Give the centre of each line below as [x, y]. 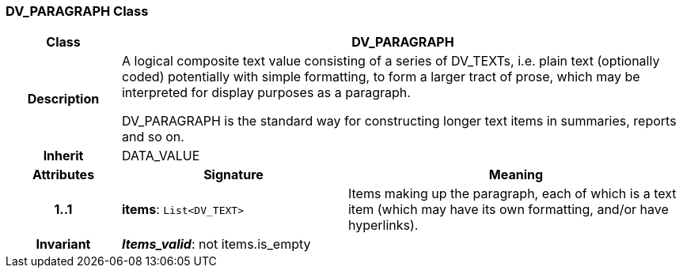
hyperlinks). [383, 225]
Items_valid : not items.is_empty [216, 244]
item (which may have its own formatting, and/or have [508, 210]
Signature [233, 175]
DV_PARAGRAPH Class [77, 11]
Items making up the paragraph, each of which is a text [512, 194]
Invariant [63, 244]
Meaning [516, 175]
